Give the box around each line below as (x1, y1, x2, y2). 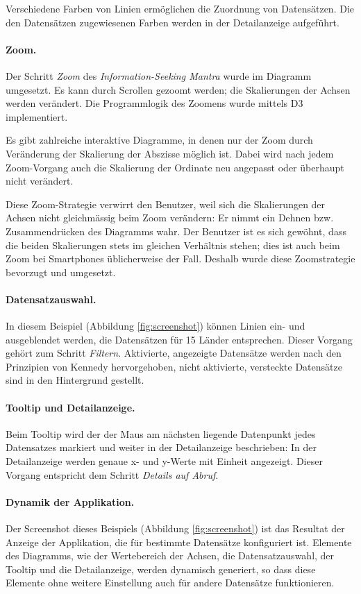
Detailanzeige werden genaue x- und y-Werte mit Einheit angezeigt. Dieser (6, 454, 323, 468)
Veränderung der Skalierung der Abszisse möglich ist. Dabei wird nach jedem (6, 146, 334, 160)
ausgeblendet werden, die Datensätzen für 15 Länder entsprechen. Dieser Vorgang (6, 332, 353, 346)
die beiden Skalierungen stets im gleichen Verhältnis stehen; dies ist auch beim (6, 237, 340, 252)
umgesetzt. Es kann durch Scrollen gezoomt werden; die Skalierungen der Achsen (6, 82, 351, 96)
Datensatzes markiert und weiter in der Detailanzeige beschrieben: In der (6, 440, 317, 455)
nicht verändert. (6, 173, 74, 188)
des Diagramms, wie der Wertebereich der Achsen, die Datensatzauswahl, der (6, 548, 335, 563)
